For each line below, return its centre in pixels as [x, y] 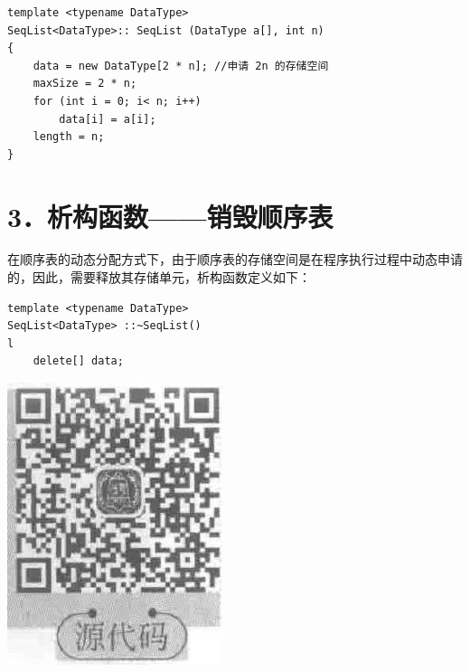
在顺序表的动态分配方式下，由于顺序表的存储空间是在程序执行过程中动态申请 [235, 259]
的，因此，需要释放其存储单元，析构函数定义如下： [159, 277]
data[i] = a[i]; [108, 119]
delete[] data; [78, 361]
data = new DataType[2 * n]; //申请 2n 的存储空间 [181, 66]
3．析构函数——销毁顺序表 [170, 216]
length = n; [69, 137]
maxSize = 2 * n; [85, 84]
